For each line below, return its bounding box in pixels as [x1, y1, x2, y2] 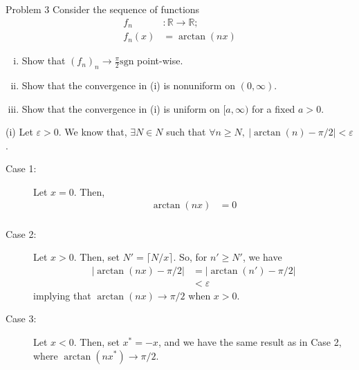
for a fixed [252, 101, 295, 115]
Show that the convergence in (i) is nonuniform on [21, 77, 235, 92]
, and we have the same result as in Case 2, [158, 334, 342, 349]
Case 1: [6, 161, 37, 176]
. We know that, [58, 124, 127, 139]
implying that [33, 288, 91, 302]
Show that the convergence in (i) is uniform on [21, 101, 220, 115]
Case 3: [6, 311, 37, 326]
